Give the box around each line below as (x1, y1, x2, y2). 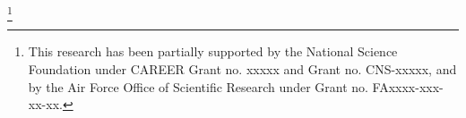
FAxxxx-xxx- (372, 77, 444, 96)
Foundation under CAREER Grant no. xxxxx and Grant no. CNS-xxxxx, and (28, 59, 457, 78)
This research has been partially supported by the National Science (28, 42, 398, 61)
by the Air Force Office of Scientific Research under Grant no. (28, 77, 368, 96)
